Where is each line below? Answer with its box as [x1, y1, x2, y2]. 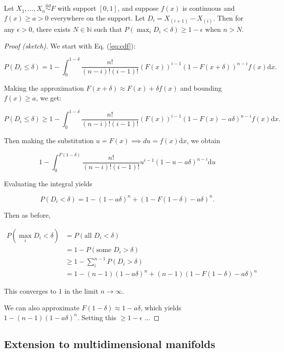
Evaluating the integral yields [4, 178, 93, 188]
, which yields [140, 302, 182, 312]
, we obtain [187, 135, 220, 145]
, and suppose [118, 3, 159, 13]
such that [94, 24, 122, 34]
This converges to [4, 286, 57, 296]
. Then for [213, 12, 244, 23]
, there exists [32, 24, 71, 34]
